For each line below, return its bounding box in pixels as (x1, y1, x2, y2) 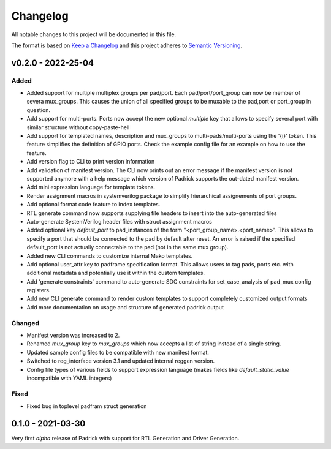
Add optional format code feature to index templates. (26, 201, 161, 208)
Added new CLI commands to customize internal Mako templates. (26, 252, 193, 260)
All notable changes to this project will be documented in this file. (11, 31, 177, 38)
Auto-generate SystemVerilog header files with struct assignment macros (26, 217, 213, 225)
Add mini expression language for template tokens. (26, 184, 156, 191)
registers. (26, 287, 51, 294)
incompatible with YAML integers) (26, 374, 112, 382)
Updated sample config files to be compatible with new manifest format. (26, 349, 210, 356)
